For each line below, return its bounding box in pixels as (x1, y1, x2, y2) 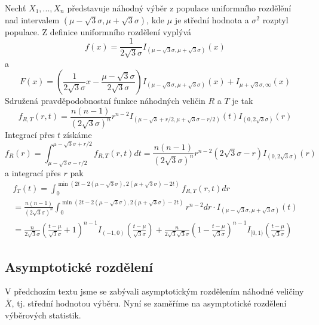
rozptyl (262, 13, 289, 26)
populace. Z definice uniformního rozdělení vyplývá (5, 25, 192, 38)
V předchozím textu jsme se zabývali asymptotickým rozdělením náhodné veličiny (5, 285, 304, 298)
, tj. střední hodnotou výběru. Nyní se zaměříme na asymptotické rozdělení (11, 297, 287, 309)
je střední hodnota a (174, 13, 249, 26)
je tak (232, 94, 253, 107)
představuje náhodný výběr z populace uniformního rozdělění (67, 2, 292, 14)
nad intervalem (5, 13, 60, 26)
